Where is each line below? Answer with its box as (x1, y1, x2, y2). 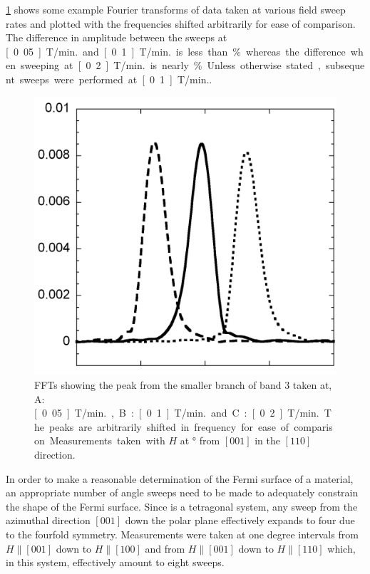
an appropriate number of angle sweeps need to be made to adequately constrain (6, 485, 359, 500)
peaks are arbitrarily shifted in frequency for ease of (48, 419, 289, 434)
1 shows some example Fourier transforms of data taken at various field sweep (6, 2, 346, 16)
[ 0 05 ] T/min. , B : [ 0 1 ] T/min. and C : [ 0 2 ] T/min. (34, 405, 319, 420)
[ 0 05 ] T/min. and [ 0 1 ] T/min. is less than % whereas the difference (6, 43, 346, 58)
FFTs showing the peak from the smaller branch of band (34, 377, 282, 392)
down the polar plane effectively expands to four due (125, 513, 355, 528)
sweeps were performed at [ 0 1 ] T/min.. (19, 71, 212, 86)
